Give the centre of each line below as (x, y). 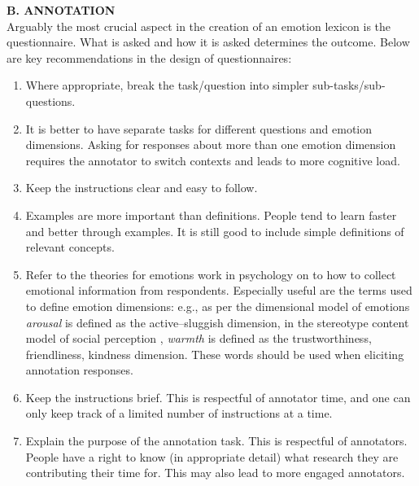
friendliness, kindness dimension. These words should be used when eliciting (215, 354)
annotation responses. (79, 370)
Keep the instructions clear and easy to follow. (142, 188)
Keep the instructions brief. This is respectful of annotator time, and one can (218, 397)
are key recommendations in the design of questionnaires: (149, 57)
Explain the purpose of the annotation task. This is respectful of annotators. (216, 441)
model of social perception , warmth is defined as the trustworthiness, (199, 338)
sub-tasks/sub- (349, 85)
